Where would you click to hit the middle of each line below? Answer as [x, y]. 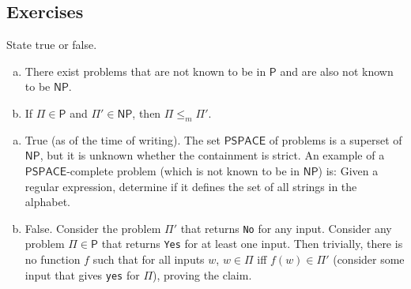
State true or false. [52, 45]
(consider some [369, 259]
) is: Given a [348, 170]
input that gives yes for [82, 274]
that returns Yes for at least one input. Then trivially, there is [252, 244]
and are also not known [337, 71]
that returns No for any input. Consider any [286, 228]
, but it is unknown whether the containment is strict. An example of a [212, 155]
